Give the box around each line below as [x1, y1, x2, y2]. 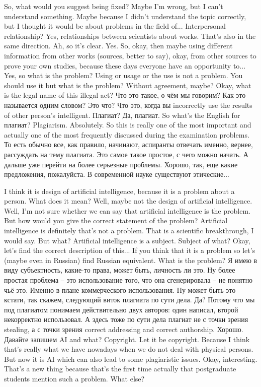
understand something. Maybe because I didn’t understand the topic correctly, [4, 11, 246, 21]
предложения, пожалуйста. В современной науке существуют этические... [4, 169, 229, 179]
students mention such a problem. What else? [4, 373, 145, 383]
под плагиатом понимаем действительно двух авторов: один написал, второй [4, 304, 238, 314]
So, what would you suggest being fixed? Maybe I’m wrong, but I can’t [4, 1, 223, 11]
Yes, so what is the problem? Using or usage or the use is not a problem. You [4, 70, 243, 81]
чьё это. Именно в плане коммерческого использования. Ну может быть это [4, 284, 236, 295]
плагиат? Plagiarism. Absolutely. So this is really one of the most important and [4, 119, 251, 130]
